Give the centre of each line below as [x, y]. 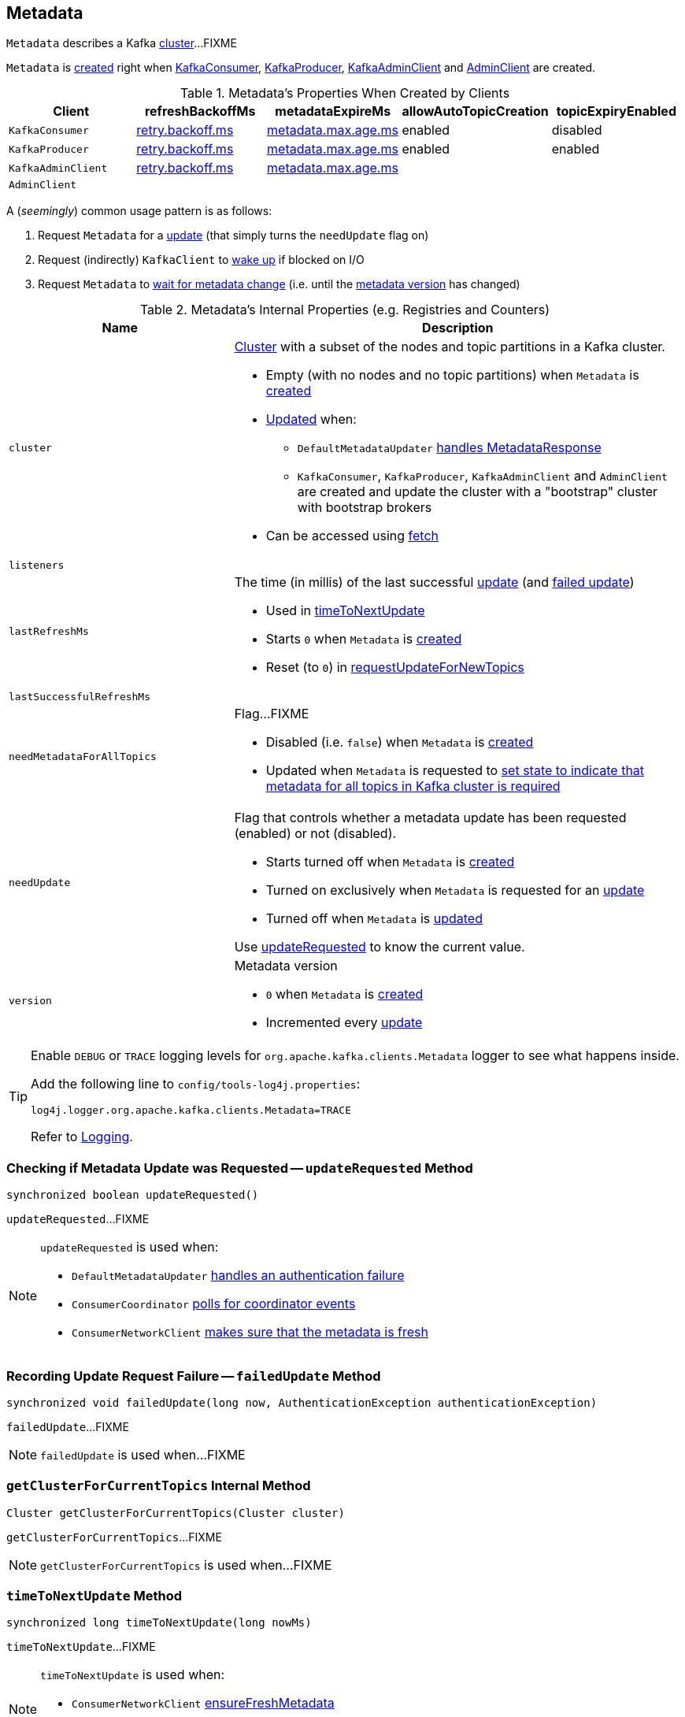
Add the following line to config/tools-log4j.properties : [196, 1084]
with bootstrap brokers [365, 508]
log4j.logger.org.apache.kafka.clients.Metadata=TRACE [191, 1111]
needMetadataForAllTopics [83, 756]
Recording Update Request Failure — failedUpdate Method [194, 1376]
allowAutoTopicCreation [475, 111]
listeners [37, 566]
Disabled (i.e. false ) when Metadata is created [400, 742]
